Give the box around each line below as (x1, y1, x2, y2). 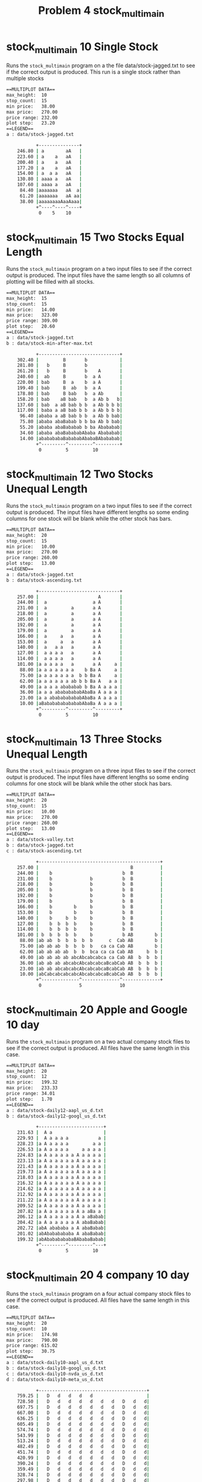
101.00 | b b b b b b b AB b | (17, 932, 163, 938)
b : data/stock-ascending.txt (6, 577, 83, 583)
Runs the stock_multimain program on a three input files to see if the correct (6, 767, 196, 775)
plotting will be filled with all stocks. (6, 278, 95, 285)
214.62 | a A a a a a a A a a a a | (17, 1186, 107, 1192)
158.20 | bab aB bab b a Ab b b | (17, 396, 122, 402)
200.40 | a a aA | (17, 159, 83, 165)
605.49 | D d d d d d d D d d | (17, 1421, 150, 1427)
